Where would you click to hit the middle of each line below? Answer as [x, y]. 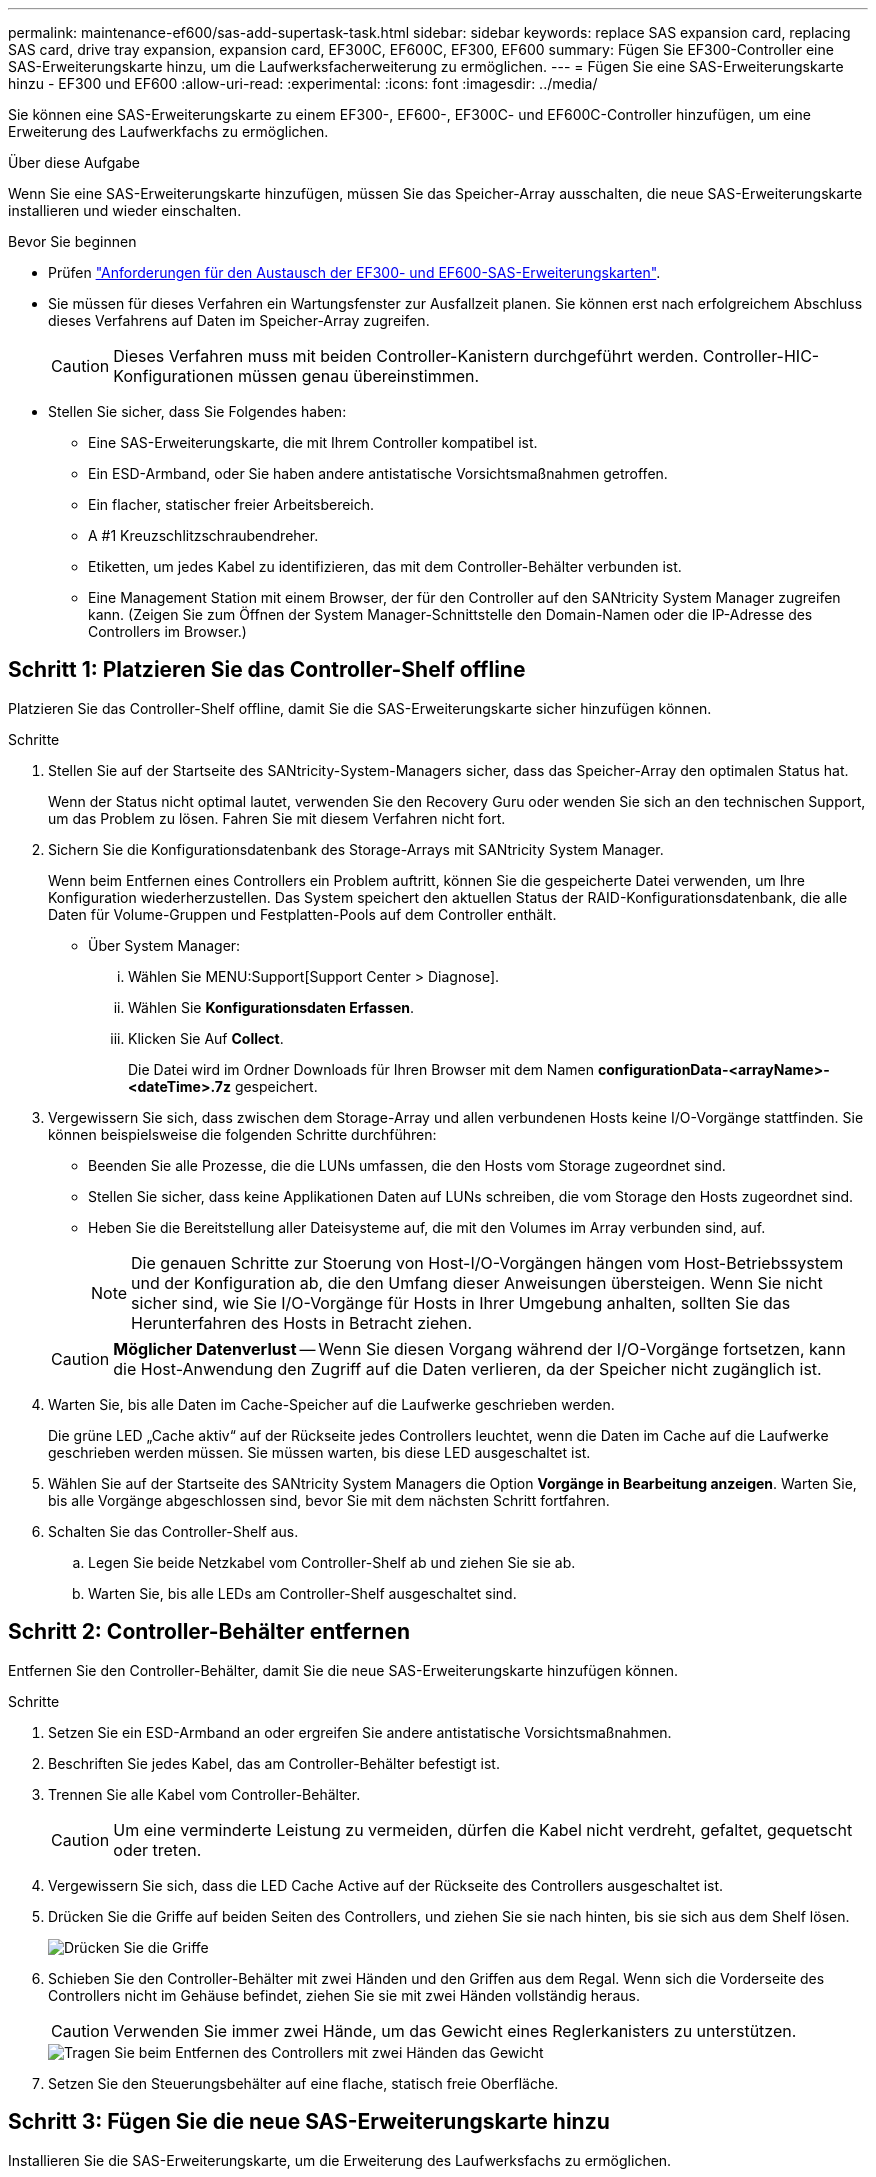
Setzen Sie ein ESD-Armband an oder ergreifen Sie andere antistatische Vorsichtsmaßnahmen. [360, 1732]
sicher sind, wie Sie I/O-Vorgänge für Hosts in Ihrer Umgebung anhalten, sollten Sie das [461, 1302]
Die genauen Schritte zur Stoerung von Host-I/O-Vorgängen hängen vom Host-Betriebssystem [487, 1262]
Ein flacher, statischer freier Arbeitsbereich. [231, 504]
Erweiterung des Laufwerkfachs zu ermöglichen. [168, 131]
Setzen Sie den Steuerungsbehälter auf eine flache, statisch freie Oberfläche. [303, 2083]
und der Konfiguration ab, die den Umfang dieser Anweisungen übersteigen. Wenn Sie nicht [477, 1282]
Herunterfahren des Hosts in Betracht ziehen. [302, 1322]
